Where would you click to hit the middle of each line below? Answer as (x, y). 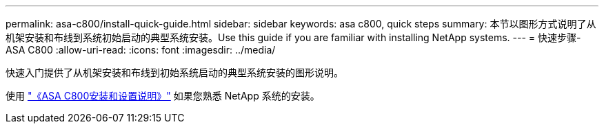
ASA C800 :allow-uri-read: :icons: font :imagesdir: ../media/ (141, 50)
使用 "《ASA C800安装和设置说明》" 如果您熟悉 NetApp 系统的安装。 (163, 96)
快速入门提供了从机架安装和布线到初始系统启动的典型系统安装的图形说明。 (174, 72)
